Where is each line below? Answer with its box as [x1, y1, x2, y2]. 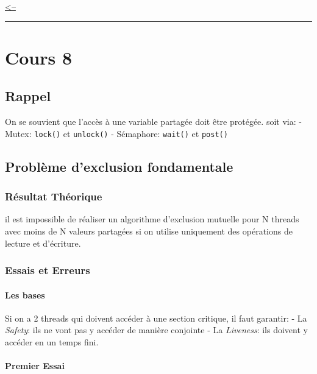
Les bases [5, 288, 45, 301]
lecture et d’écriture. [5, 236, 81, 249]
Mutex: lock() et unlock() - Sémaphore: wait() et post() [5, 127, 228, 139]
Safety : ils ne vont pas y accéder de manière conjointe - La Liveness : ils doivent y [5, 323, 308, 336]
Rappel [5, 86, 51, 105]
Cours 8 [5, 44, 73, 69]
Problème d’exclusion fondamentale [5, 157, 233, 175]
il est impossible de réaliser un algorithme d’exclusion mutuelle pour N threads [5, 213, 299, 225]
